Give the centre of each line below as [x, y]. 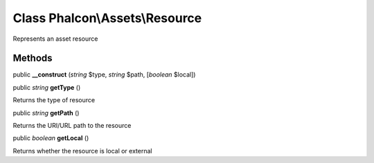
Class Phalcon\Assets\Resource [107, 18]
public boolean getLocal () [51, 138]
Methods [33, 58]
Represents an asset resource [55, 39]
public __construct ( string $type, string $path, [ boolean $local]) [104, 75]
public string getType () [47, 87]
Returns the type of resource [54, 100]
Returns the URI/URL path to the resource [72, 126]
